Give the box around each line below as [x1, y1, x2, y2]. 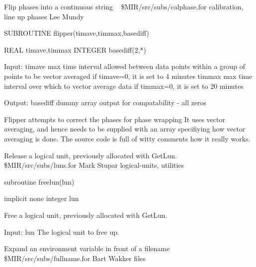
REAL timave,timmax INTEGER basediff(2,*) [4, 44, 147, 55]
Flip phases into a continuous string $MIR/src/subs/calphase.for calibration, [4, 1, 244, 11]
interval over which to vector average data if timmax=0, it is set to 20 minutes [4, 80, 244, 91]
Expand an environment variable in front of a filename [4, 243, 170, 254]
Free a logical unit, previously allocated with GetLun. [4, 209, 168, 220]
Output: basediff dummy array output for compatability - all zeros [4, 97, 207, 108]
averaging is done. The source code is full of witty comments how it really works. [4, 133, 251, 143]
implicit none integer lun [4, 193, 79, 203]
